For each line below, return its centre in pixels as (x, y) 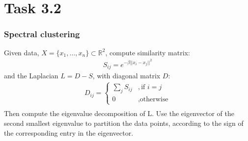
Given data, (22, 52)
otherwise (154, 100)
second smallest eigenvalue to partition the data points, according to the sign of (124, 123)
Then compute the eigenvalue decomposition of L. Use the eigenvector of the (119, 113)
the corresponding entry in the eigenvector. (69, 132)
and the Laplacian (31, 76)
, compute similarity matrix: (148, 52)
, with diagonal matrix (126, 76)
